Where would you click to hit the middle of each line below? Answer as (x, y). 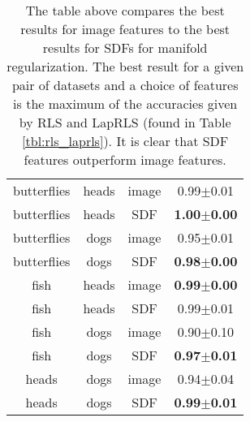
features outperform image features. (125, 159)
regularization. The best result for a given (125, 66)
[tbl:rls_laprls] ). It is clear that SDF (125, 141)
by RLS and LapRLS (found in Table (125, 122)
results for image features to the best (125, 29)
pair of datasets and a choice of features (125, 85)
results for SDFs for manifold (125, 47)
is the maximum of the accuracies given (125, 103)
